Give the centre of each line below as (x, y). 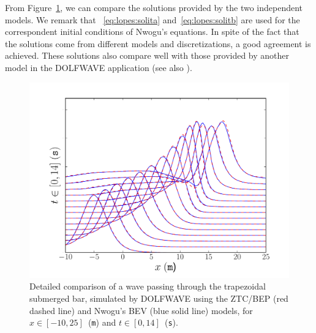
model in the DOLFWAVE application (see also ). (99, 67)
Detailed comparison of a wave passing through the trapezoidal (148, 286)
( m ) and (102, 322)
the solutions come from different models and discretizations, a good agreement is (158, 43)
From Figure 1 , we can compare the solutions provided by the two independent (154, 7)
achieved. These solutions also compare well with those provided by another (147, 55)
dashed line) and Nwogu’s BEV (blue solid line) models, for (141, 310)
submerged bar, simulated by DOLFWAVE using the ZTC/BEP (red (159, 298)
